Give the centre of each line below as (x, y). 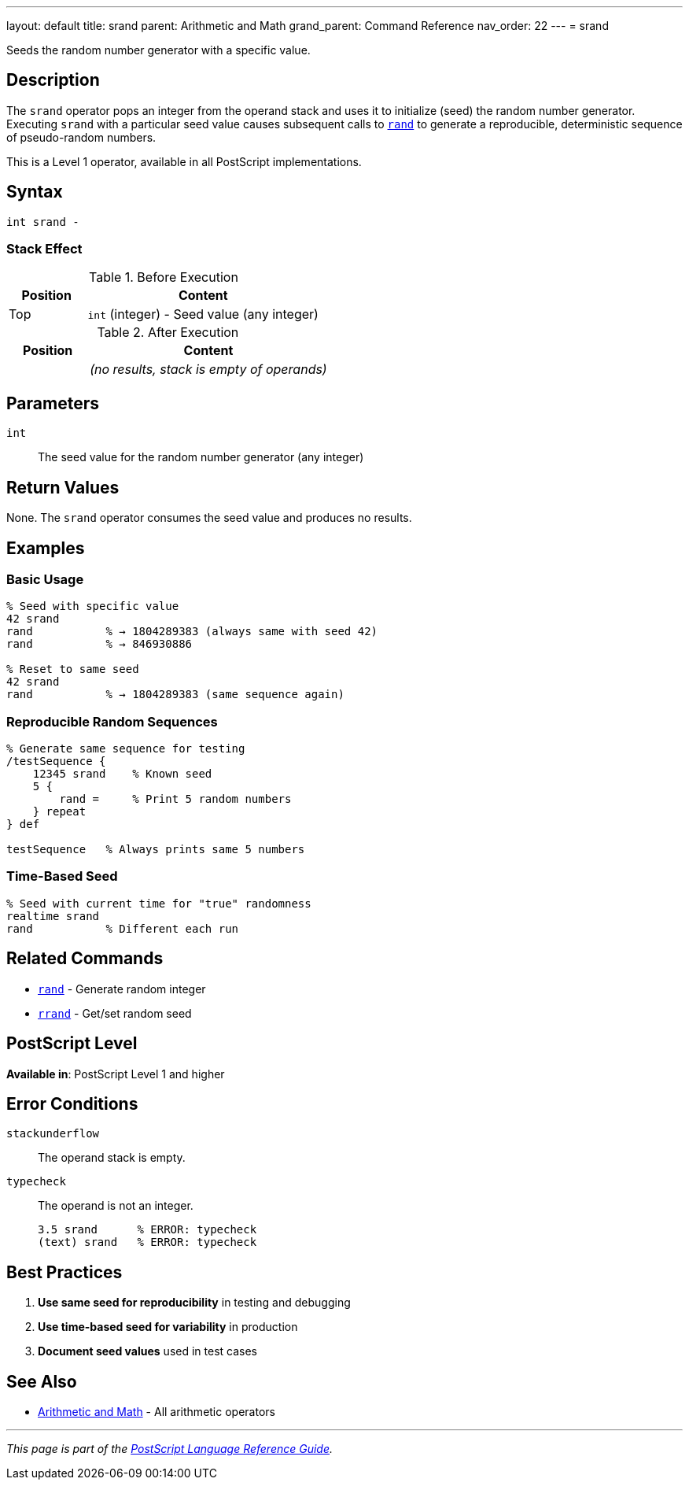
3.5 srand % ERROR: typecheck (147, 1230)
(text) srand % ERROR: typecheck (147, 1242)
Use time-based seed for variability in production (168, 1327)
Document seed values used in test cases (147, 1351)
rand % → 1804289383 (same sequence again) (175, 695)
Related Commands (85, 959)
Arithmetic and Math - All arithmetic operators (157, 1412)
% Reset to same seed (73, 669)
